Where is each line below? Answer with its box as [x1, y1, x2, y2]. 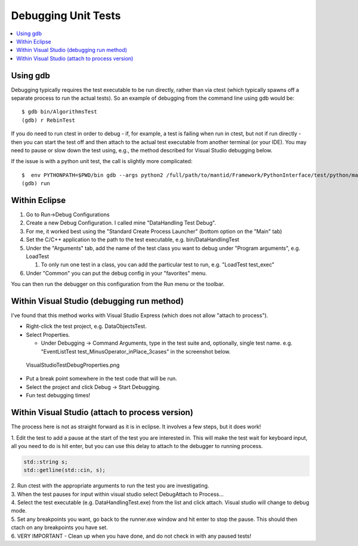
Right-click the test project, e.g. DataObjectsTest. [26, 323, 147, 330]
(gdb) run [21, 180, 50, 187]
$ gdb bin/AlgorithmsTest [21, 108, 98, 115]
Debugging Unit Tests [11, 9, 121, 22]
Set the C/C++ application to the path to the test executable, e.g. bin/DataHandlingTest [26, 236, 240, 243]
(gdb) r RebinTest [21, 116, 76, 124]
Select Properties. [26, 331, 70, 338]
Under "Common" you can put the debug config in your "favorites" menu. [26, 269, 207, 277]
